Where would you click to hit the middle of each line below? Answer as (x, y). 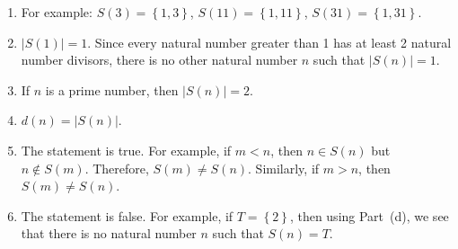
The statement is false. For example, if (127, 215)
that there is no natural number (109, 233)
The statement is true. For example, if (126, 150)
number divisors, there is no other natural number (159, 60)
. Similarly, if (284, 168)
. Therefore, (117, 168)
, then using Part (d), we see (369, 215)
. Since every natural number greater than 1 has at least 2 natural (269, 42)
